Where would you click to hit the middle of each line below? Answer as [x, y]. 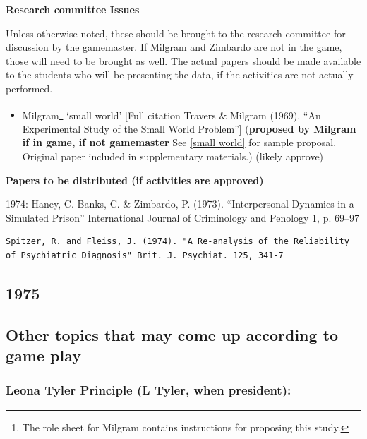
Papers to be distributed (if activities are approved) [135, 180]
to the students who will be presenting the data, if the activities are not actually [180, 74]
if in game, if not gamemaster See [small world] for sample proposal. [179, 142]
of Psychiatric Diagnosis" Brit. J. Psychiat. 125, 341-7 [145, 255]
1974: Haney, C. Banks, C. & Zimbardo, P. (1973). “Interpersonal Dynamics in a [180, 204]
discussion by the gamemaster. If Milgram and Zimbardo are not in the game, [174, 47]
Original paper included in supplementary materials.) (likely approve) [173, 156]
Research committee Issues [73, 9]
